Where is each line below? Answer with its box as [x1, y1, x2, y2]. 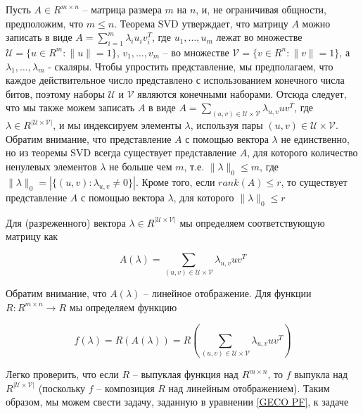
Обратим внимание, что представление [6, 131, 172, 146]
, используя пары [190, 118, 263, 132]
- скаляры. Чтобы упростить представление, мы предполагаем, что [48, 58, 333, 73]
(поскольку [38, 380, 86, 395]
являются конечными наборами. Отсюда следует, [137, 86, 347, 101]
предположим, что [6, 15, 84, 30]
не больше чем [109, 159, 172, 173]
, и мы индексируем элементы [53, 118, 181, 132]
